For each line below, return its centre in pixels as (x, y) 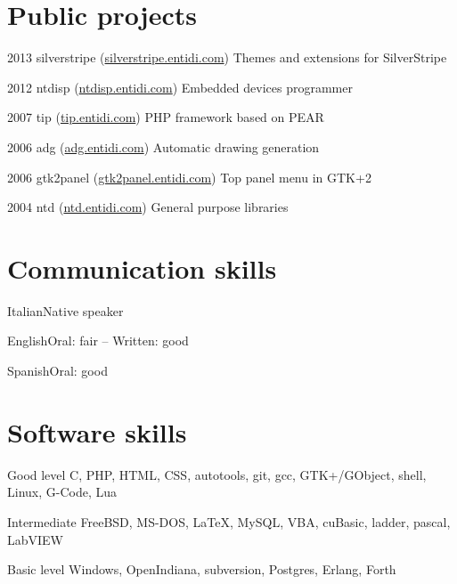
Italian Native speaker (65, 310)
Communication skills (142, 268)
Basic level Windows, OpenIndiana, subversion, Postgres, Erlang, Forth (202, 569)
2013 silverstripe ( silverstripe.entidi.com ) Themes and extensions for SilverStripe (227, 57)
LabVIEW (36, 539)
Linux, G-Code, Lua (62, 492)
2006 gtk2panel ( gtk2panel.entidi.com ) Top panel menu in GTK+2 (189, 177)
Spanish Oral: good (57, 370)
